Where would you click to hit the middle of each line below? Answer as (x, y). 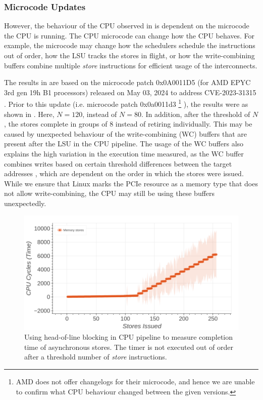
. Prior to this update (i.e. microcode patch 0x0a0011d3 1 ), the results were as (126, 103)
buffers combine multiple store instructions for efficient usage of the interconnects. (131, 65)
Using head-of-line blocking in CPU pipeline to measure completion (129, 337)
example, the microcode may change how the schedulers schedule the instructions (130, 45)
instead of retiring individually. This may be (184, 124)
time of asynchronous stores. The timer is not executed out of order (129, 347)
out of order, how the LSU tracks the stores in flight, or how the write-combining (129, 55)
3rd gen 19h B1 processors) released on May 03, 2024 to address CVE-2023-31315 (130, 92)
